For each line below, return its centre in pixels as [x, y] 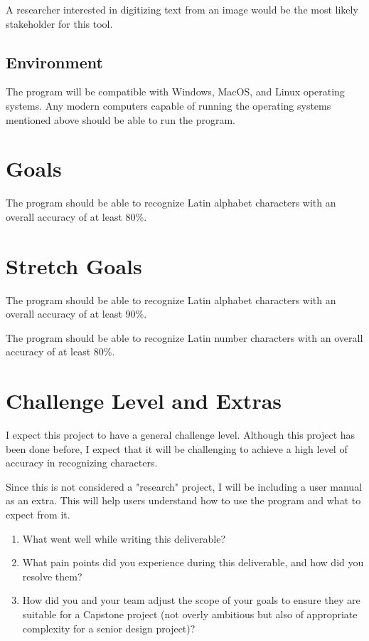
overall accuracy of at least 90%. [76, 314]
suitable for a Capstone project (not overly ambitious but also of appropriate [190, 614]
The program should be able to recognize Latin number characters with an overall [184, 337]
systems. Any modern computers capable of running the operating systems [169, 105]
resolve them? [52, 576]
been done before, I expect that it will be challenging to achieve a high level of [177, 448]
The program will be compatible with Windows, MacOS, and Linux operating [175, 92]
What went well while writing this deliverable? [124, 538]
